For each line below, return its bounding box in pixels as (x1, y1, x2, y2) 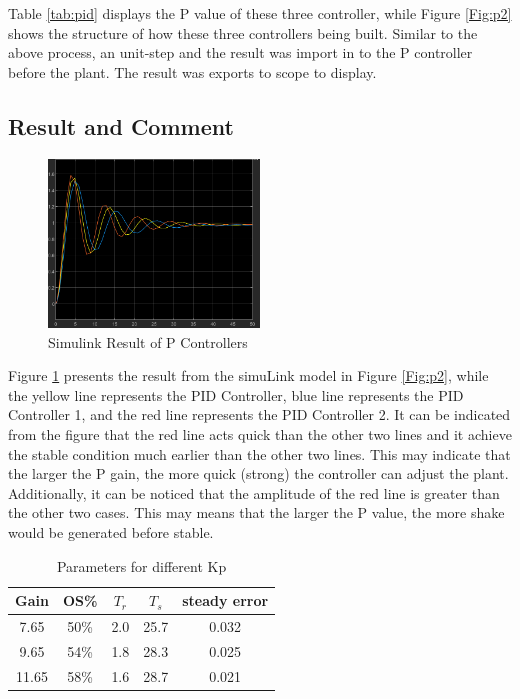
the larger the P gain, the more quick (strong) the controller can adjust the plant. (8, 463, 509, 484)
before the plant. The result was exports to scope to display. (8, 61, 377, 82)
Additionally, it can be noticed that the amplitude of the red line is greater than (8, 482, 500, 503)
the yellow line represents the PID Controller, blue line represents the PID (8, 384, 464, 405)
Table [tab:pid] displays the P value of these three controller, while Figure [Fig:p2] (8, 3, 512, 23)
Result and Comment (8, 110, 234, 141)
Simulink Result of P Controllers (48, 331, 248, 352)
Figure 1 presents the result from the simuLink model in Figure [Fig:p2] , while (8, 365, 489, 386)
